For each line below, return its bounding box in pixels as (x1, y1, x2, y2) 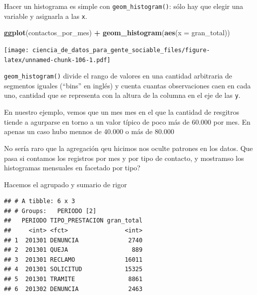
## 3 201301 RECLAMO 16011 (4, 256, 143, 263)
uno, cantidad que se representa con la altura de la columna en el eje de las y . (4, 90, 241, 100)
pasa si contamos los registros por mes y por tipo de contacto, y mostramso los (4, 152, 244, 163)
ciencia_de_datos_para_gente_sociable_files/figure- (32, 46, 210, 54)
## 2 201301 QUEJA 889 (4, 246, 143, 254)
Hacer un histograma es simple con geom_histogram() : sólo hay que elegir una (4, 1, 244, 11)
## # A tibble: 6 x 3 (4, 198, 75, 205)
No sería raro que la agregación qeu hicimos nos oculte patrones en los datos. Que (4, 143, 253, 153)
